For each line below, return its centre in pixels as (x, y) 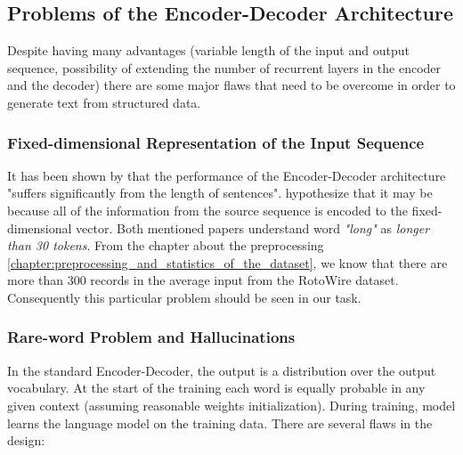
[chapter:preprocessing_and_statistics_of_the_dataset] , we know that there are (227, 262)
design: (26, 440)
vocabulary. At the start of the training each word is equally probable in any (216, 388)
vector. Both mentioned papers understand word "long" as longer (253, 227)
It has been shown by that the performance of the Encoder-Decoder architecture (227, 175)
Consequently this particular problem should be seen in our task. (184, 297)
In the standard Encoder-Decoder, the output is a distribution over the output (222, 370)
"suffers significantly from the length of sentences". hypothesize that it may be (220, 193)
